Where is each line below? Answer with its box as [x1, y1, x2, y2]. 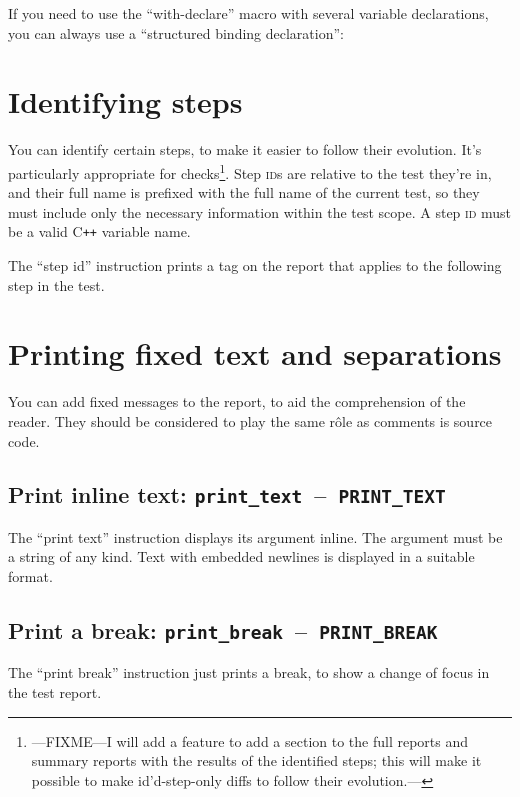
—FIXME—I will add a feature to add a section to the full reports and [31, 730, 469, 751]
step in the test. [8, 274, 105, 295]
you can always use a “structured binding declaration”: [8, 22, 344, 43]
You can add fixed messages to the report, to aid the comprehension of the [8, 391, 466, 412]
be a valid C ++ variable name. [8, 221, 191, 242]
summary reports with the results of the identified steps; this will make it [31, 750, 482, 771]
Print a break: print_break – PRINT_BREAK [8, 615, 438, 646]
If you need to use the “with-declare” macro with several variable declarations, [8, 3, 489, 23]
